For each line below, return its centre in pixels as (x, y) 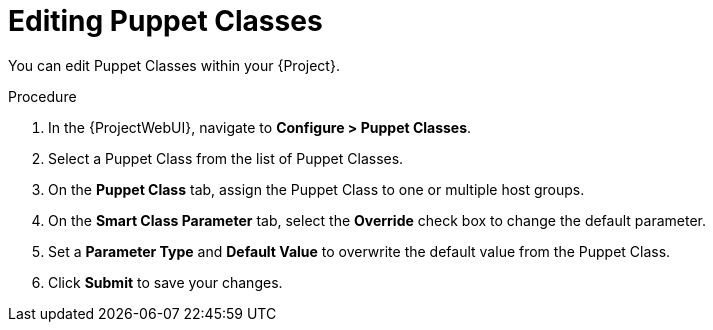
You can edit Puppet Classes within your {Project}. (174, 65)
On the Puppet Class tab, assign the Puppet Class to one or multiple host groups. (316, 189)
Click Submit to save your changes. (165, 282)
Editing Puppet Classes (165, 21)
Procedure (42, 96)
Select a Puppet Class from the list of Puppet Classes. (226, 158)
